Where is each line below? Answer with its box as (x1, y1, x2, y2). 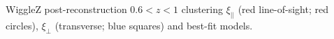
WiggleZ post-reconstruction (6, 2, 127, 16)
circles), (6, 18, 38, 32)
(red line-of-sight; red (238, 2, 328, 16)
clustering (181, 2, 223, 16)
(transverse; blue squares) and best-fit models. (55, 18, 253, 32)
